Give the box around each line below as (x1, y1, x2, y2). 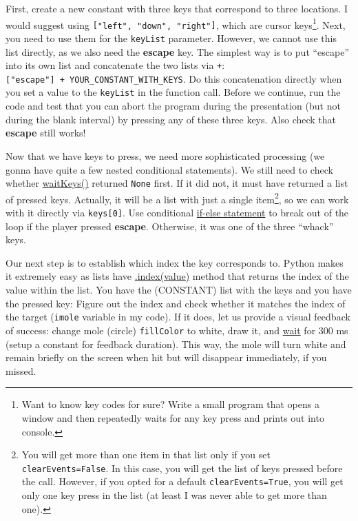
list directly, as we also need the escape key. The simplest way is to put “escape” (6, 44, 350, 59)
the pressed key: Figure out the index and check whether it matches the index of (6, 296, 346, 310)
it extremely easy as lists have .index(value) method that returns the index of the (6, 269, 349, 283)
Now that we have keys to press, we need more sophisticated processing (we (6, 148, 325, 163)
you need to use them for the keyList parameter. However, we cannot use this (6, 30, 337, 45)
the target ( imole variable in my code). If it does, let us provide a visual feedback (6, 309, 350, 324)
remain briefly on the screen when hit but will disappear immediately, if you (6, 350, 327, 365)
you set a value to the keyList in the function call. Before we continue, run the (6, 85, 341, 99)
